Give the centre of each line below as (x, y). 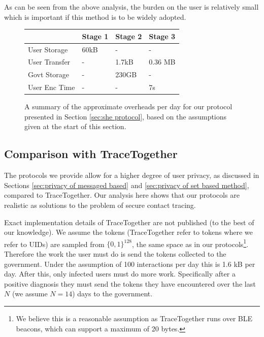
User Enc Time (52, 87)
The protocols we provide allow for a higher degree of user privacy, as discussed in (132, 175)
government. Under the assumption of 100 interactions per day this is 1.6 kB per (130, 264)
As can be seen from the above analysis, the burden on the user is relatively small (131, 7)
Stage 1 (95, 36)
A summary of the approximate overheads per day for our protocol (128, 106)
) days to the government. (112, 294)
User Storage (48, 49)
